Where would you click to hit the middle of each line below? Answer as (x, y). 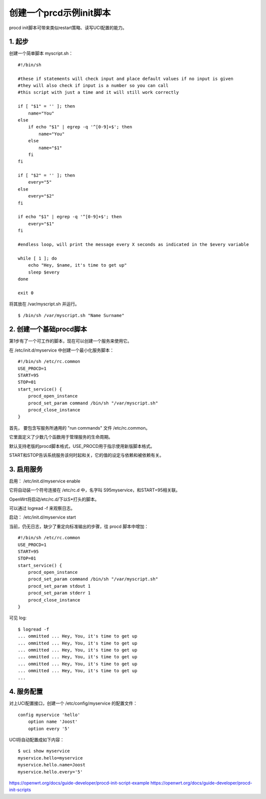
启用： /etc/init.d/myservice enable (45, 481)
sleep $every (44, 272)
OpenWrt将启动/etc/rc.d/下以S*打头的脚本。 (54, 499)
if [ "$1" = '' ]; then (47, 106)
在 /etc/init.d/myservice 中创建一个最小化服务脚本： (62, 350)
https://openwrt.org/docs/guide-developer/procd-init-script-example (79, 783)
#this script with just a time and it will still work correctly (99, 92)
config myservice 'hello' (49, 715)
